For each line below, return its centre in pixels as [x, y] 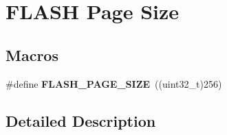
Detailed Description [81, 120]
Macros [32, 54]
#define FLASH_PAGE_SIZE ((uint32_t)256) [114, 83]
